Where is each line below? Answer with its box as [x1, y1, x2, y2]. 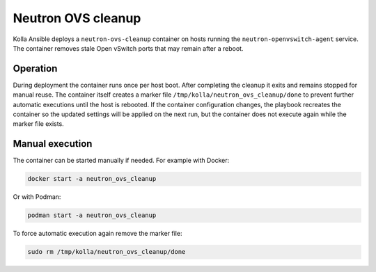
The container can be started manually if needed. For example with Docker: [13, 157, 230, 165]
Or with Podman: [13, 193, 61, 201]
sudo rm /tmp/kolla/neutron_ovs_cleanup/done [27, 248, 186, 256]
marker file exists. [13, 120, 64, 128]
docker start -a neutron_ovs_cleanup [27, 175, 157, 183]
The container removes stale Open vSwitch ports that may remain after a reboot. [13, 44, 244, 52]
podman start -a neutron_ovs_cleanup [27, 211, 157, 219]
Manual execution [13, 138, 93, 150]
